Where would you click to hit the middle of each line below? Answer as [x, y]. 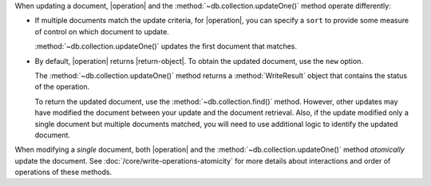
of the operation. [62, 87]
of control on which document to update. [102, 31]
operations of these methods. [63, 172]
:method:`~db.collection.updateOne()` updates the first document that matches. [166, 46]
